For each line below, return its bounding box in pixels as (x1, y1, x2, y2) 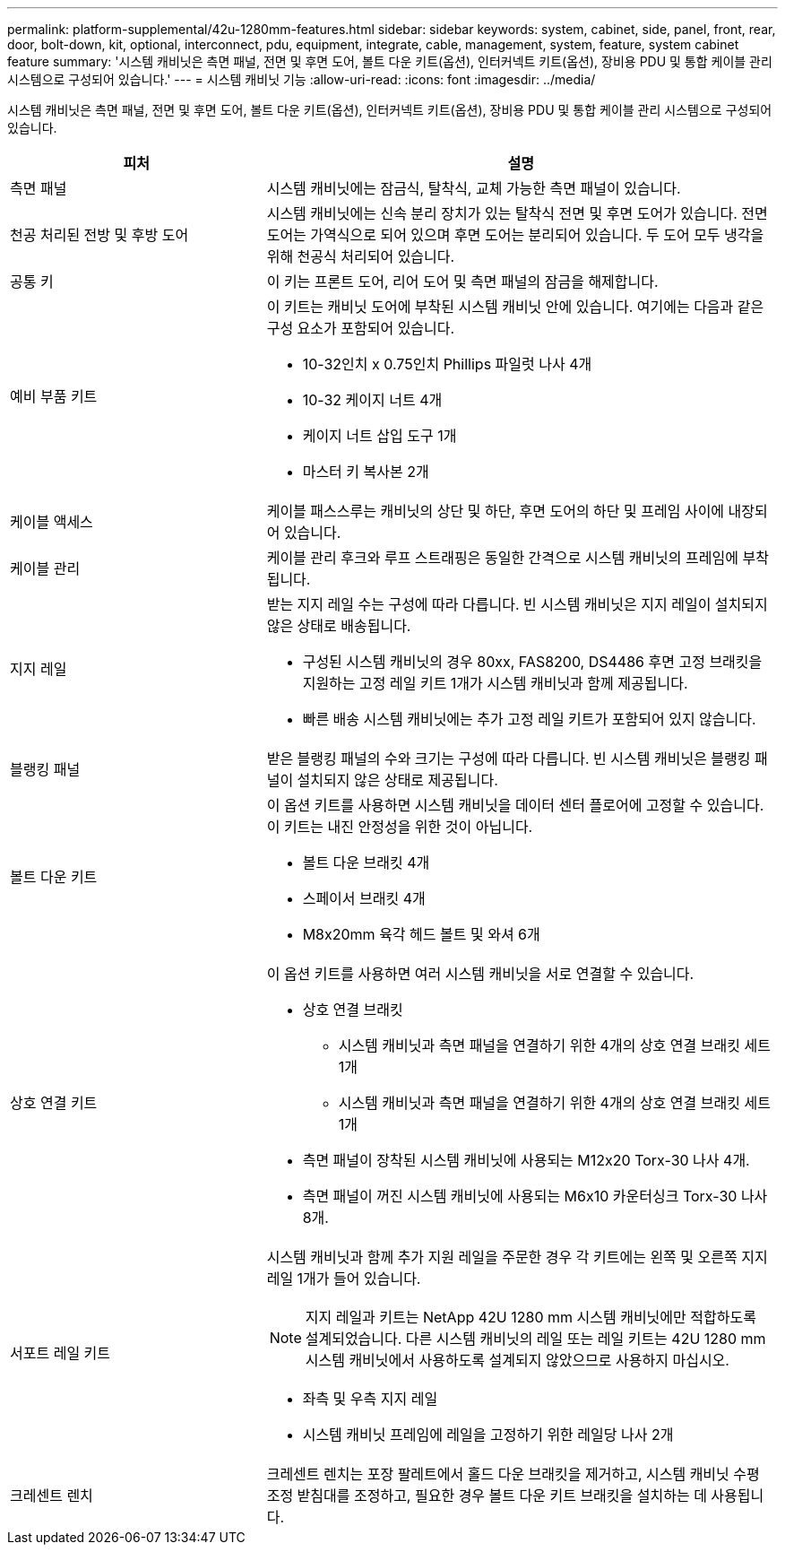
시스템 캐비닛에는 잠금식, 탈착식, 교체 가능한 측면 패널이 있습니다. (266, 179, 681, 197)
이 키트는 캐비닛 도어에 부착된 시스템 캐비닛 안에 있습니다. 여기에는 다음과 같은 (266, 298, 764, 316)
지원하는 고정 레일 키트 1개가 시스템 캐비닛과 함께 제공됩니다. (302, 674, 688, 692)
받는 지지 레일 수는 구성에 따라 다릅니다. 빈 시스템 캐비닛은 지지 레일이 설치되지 (266, 595, 768, 613)
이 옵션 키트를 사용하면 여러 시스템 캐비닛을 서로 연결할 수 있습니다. (266, 965, 694, 983)
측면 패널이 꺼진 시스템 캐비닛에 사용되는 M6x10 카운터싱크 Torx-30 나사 (302, 1187, 768, 1205)
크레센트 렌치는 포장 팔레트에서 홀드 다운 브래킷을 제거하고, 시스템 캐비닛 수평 (266, 1465, 760, 1483)
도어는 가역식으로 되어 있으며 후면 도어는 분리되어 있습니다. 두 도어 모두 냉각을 (266, 226, 764, 244)
